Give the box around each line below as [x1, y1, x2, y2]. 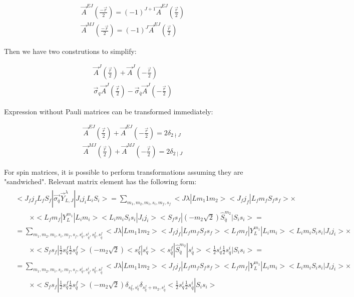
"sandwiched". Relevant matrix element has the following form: [4, 176, 197, 187]
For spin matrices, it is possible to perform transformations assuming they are [4, 166, 243, 177]
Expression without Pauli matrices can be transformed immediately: [4, 106, 213, 116]
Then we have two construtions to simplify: [4, 45, 137, 56]
